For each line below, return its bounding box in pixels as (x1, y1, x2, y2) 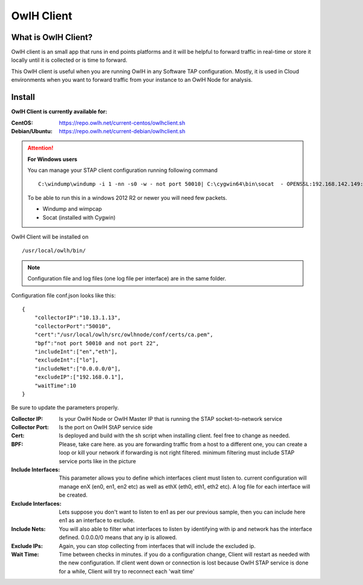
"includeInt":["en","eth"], (34, 348, 118, 355)
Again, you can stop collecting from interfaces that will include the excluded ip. (59, 542, 256, 549)
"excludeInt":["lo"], (34, 357, 99, 363)
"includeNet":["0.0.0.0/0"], (34, 365, 121, 372)
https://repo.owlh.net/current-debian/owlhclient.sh (59, 127, 186, 134)
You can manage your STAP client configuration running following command (27, 167, 218, 174)
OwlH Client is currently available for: (11, 108, 108, 115)
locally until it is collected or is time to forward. (11, 56, 128, 64)
